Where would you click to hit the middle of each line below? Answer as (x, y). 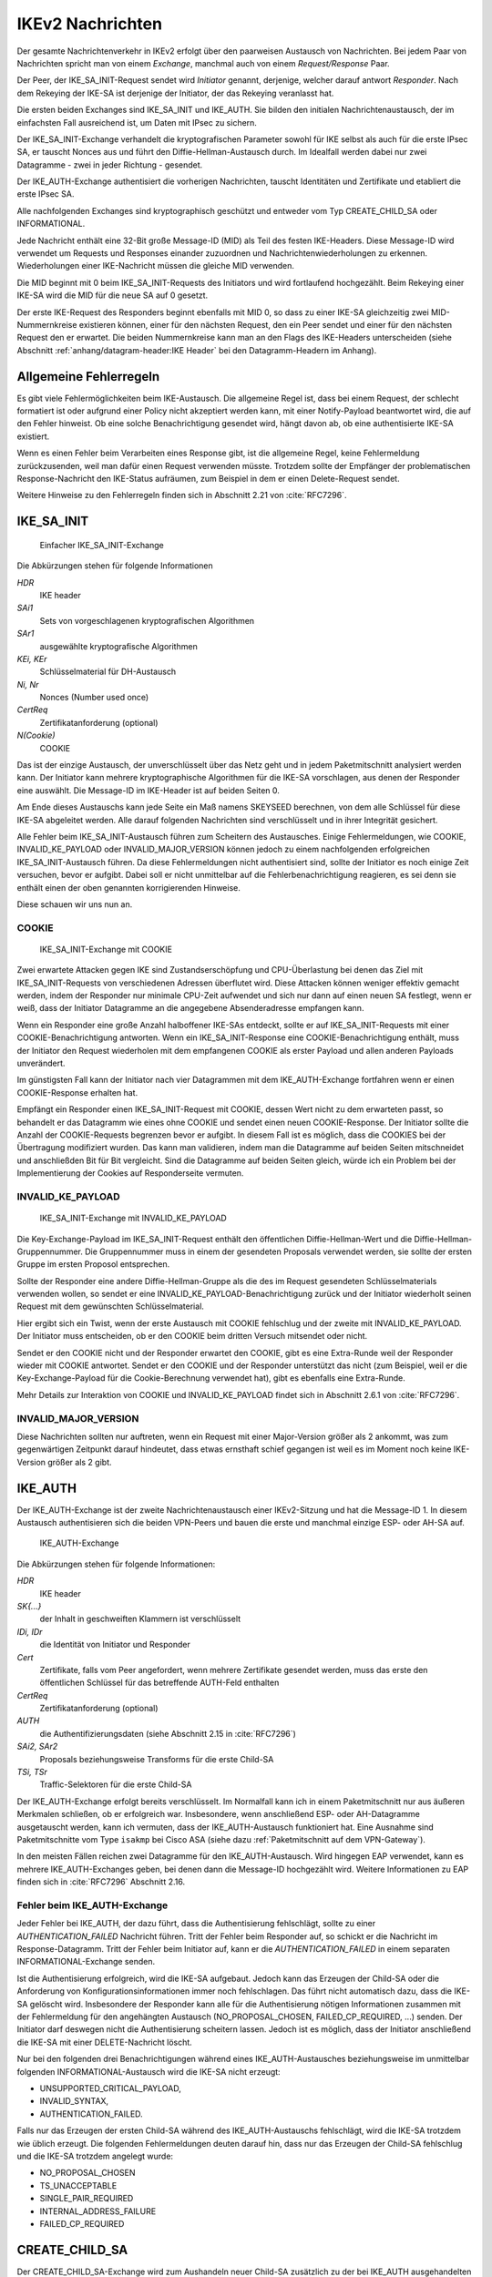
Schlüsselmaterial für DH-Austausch (108, 672)
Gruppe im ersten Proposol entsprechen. (93, 1264)
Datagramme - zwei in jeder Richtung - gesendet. (110, 165)
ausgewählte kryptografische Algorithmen (118, 646)
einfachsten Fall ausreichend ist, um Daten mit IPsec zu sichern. (137, 122)
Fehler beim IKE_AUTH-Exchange (92, 1905)
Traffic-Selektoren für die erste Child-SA (116, 1784)
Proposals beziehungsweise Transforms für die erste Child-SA (157, 1759)
